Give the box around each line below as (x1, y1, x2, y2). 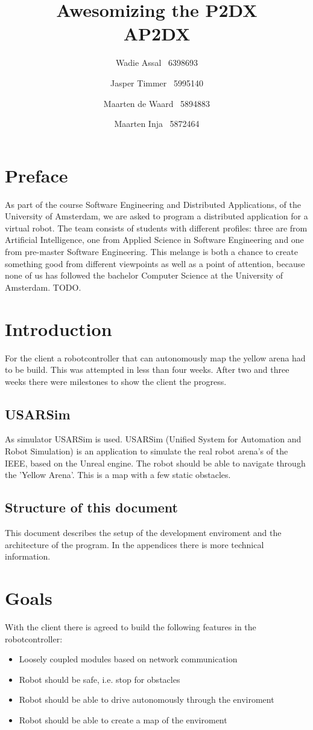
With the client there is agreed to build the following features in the (5, 620, 256, 633)
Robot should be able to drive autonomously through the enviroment (19, 693, 274, 706)
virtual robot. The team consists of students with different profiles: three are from (5, 221, 308, 234)
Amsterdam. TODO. (5, 280, 81, 293)
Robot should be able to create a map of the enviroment (19, 713, 227, 726)
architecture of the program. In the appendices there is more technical (5, 538, 264, 551)
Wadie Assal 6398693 (116, 56, 198, 69)
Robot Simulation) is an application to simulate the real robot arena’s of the (5, 445, 288, 457)
